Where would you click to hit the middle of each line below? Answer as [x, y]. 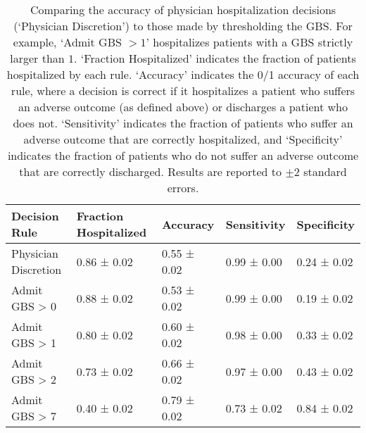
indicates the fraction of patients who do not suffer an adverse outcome [183, 155]
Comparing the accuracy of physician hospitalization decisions [183, 10]
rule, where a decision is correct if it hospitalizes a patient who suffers [183, 90]
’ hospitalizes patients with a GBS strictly [250, 42]
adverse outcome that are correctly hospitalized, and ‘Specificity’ [183, 139]
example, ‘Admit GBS [67, 42]
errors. [183, 188]
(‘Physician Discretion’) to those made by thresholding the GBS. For [183, 26]
